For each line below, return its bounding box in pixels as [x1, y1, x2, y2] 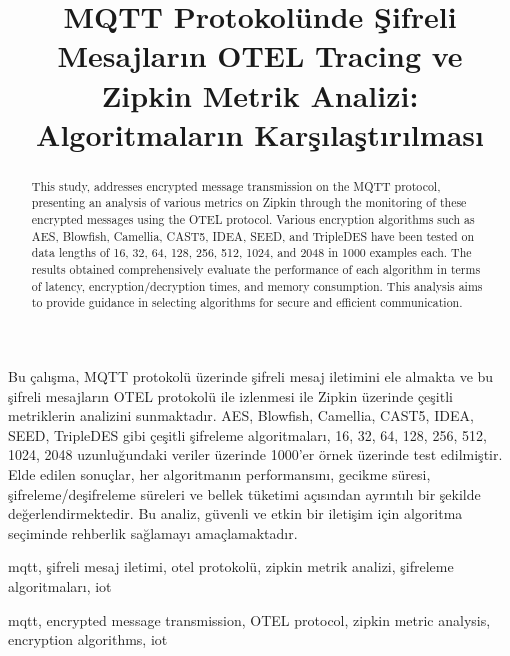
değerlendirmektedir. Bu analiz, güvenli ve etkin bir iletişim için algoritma [8, 503, 463, 524]
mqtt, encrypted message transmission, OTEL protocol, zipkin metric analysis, [8, 609, 491, 630]
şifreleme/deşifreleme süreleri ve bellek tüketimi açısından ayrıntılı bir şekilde [8, 483, 481, 504]
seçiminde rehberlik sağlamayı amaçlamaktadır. [8, 522, 298, 543]
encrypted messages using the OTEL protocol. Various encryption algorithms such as [31, 211, 475, 228]
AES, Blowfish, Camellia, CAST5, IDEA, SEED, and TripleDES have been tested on [31, 227, 475, 244]
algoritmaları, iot [8, 575, 112, 596]
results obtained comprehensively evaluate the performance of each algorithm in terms [31, 261, 481, 278]
